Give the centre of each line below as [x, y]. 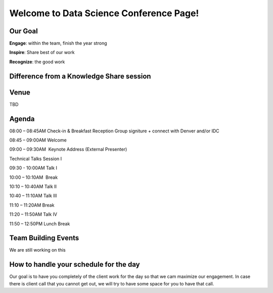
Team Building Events [44, 238]
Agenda [22, 119]
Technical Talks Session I [36, 159]
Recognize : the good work [37, 62]
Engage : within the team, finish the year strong [58, 43]
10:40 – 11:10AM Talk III [33, 196]
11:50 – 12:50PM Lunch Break [40, 224]
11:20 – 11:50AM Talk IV [33, 214]
